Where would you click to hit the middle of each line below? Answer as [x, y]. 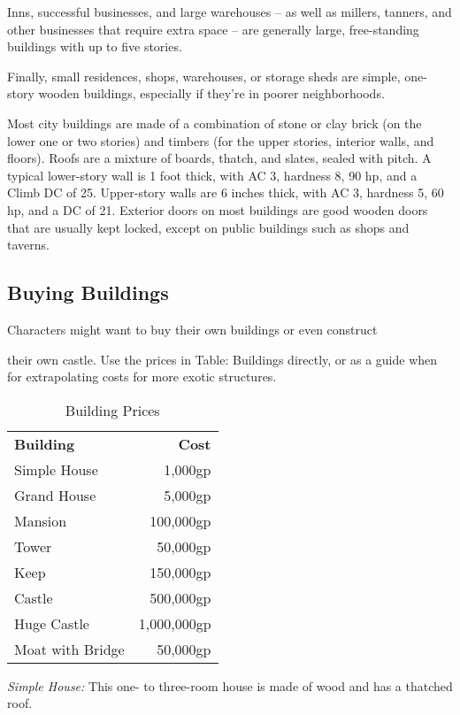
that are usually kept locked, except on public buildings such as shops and [208, 227]
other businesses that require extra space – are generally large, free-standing [213, 29]
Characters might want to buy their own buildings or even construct [192, 329]
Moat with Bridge [69, 649]
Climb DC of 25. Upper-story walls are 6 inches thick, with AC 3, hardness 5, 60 [226, 192]
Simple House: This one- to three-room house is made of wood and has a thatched [230, 685]
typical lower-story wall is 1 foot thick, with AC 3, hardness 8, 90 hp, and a [212, 175]
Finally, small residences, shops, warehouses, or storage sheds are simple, [204, 76]
